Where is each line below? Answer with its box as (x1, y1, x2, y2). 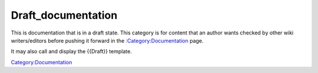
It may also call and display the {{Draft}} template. (11, 48, 132, 55)
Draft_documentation (11, 9, 118, 22)
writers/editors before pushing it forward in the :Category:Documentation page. (11, 37, 204, 44)
